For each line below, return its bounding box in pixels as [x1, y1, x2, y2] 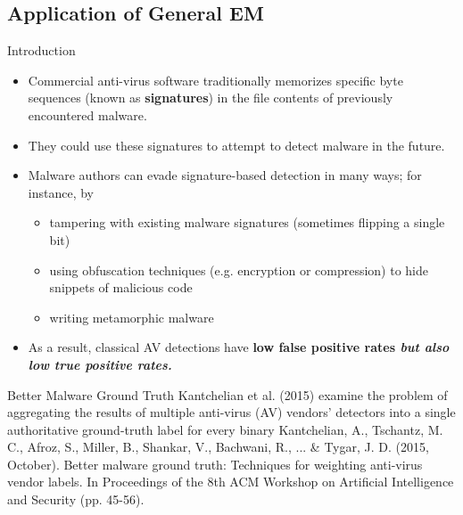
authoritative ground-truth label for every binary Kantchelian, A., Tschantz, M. [7, 420, 443, 438]
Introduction [7, 41, 76, 60]
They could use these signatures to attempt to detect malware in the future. [28, 135, 445, 154]
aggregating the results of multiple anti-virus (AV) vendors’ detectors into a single [7, 403, 456, 421]
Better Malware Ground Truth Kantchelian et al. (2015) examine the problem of [7, 385, 448, 404]
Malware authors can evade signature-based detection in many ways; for [28, 166, 422, 184]
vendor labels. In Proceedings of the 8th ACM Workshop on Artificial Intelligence [7, 472, 454, 491]
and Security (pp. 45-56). [7, 490, 145, 509]
